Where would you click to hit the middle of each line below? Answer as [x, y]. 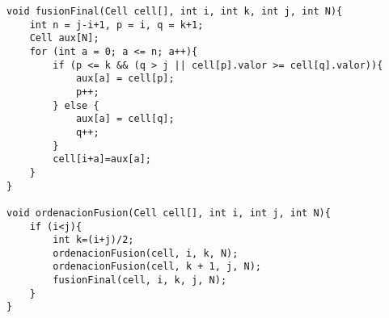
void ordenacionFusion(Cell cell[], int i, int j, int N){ [169, 213]
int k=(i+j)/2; [93, 240]
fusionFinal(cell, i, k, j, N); [140, 280]
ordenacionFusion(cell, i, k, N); [146, 253]
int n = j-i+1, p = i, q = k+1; [116, 25]
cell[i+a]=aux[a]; [102, 159]
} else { [76, 105]
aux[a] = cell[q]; [125, 119]
